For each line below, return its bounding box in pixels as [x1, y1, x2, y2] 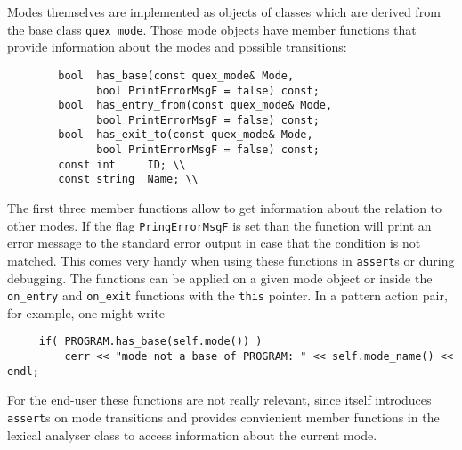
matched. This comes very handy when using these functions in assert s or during [7, 250, 455, 269]
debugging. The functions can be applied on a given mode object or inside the [7, 268, 433, 287]
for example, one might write [7, 303, 166, 322]
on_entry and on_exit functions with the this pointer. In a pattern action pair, [7, 286, 448, 305]
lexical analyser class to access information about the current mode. [7, 425, 377, 444]
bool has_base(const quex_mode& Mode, [58, 69, 295, 82]
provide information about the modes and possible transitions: [7, 37, 347, 56]
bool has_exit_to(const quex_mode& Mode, [58, 128, 313, 142]
